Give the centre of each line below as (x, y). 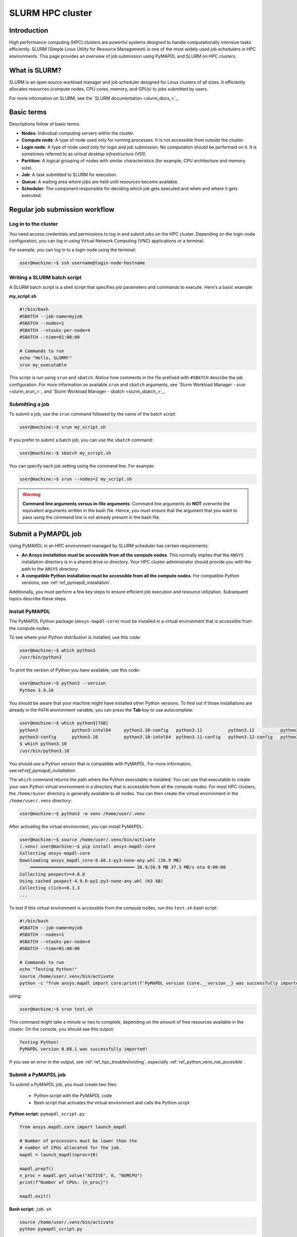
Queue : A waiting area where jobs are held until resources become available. (100, 182)
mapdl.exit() (35, 1196)
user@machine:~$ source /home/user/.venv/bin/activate (87, 839)
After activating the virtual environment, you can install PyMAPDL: (76, 826)
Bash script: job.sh (30, 1209)
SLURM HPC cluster (51, 13)
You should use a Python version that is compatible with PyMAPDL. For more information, (100, 763)
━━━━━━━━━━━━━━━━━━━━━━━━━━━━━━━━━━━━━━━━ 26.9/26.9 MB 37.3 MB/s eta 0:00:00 (128, 867)
